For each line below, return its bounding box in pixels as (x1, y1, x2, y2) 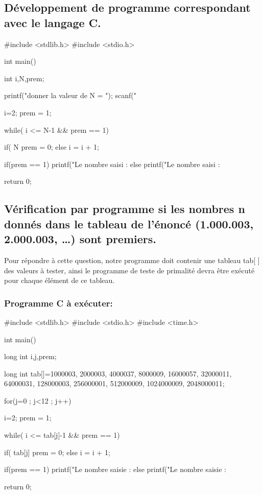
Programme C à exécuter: (4, 296, 113, 309)
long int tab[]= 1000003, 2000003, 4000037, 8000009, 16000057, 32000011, (4, 368, 232, 379)
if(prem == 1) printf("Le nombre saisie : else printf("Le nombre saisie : (4, 464, 226, 475)
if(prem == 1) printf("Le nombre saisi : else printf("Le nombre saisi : (4, 158, 220, 169)
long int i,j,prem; (4, 351, 57, 362)
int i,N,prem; (4, 73, 44, 83)
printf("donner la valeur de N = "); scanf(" (4, 90, 136, 101)
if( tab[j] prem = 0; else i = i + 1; (4, 446, 110, 457)
